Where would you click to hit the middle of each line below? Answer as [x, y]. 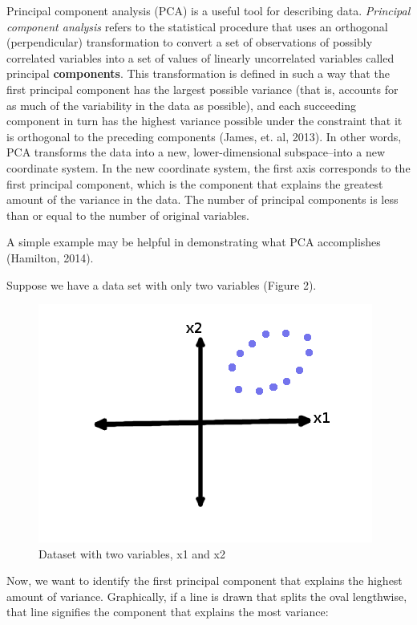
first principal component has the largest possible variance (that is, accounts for [202, 89]
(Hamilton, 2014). [50, 257]
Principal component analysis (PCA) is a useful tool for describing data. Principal [208, 10]
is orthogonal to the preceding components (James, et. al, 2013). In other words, [204, 136]
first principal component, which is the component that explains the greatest [195, 183]
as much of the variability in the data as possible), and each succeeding [181, 105]
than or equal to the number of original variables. [128, 215]
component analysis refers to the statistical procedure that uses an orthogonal [197, 26]
